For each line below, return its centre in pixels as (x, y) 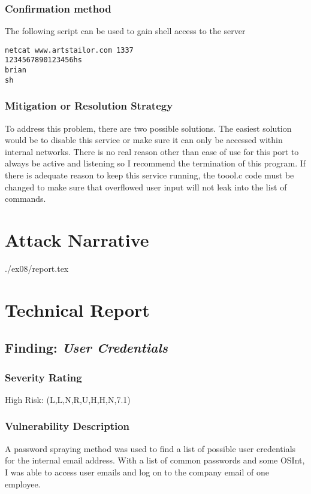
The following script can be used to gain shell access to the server (125, 31)
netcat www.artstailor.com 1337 (69, 50)
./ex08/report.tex (37, 268)
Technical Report (77, 309)
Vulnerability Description (67, 426)
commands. (25, 198)
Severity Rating (43, 377)
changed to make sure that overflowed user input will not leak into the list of (146, 187)
